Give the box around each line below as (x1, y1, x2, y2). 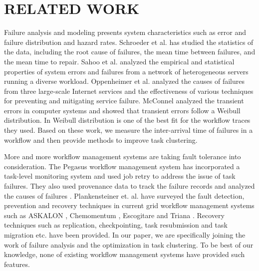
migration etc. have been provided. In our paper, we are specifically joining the (4, 230, 246, 240)
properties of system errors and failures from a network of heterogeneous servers (4, 66, 249, 76)
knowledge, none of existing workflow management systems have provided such (4, 249, 245, 260)
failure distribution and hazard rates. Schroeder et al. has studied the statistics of (4, 36, 254, 47)
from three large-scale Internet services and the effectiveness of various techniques (4, 85, 254, 96)
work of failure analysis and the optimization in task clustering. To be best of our (4, 239, 254, 250)
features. (4, 259, 30, 269)
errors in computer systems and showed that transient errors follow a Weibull (4, 105, 241, 115)
